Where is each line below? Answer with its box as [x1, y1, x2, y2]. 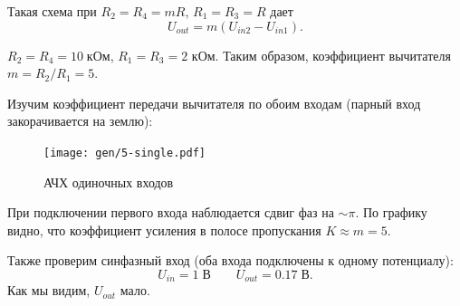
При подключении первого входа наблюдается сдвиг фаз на [7, 203, 334, 222]
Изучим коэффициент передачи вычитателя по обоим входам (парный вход [7, 93, 421, 112]
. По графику [355, 203, 427, 222]
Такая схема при [7, 2, 97, 20]
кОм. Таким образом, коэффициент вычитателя [191, 45, 451, 64]
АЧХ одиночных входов [43, 172, 174, 191]
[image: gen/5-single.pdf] [43, 146, 206, 159]
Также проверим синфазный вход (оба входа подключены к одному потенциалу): [7, 251, 454, 270]
